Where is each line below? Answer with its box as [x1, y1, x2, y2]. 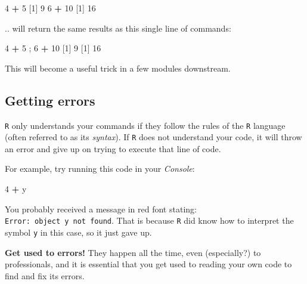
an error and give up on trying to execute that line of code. [5, 142, 221, 155]
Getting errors [5, 91, 95, 109]
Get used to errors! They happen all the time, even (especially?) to [5, 246, 261, 258]
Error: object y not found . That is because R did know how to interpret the [5, 214, 294, 227]
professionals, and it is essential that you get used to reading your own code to [5, 258, 292, 270]
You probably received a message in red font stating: [5, 202, 197, 215]
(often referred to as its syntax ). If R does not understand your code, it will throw [5, 131, 302, 143]
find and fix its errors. [5, 269, 85, 282]
